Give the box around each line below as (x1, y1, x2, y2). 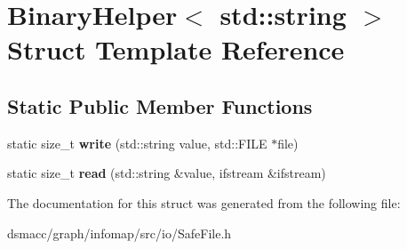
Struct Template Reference (7, 31, 345, 68)
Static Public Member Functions (7, 92, 313, 119)
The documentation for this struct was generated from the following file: (7, 193, 401, 212)
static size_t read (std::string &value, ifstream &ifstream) (7, 164, 326, 182)
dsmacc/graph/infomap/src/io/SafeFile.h (7, 223, 232, 242)
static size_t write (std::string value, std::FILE (7, 133, 267, 152)
